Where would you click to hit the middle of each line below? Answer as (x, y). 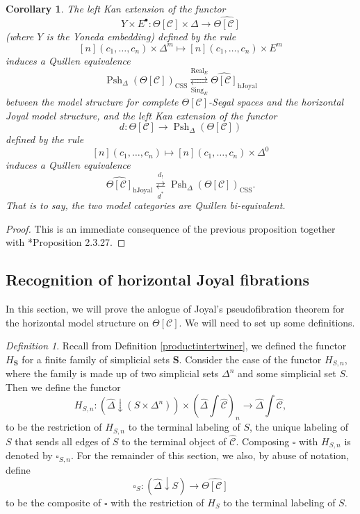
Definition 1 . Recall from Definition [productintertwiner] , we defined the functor (176, 346)
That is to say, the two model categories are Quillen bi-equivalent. (146, 205)
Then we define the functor (63, 387)
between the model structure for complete (92, 101)
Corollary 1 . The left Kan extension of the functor (116, 8)
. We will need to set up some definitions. (267, 322)
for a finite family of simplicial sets (96, 359)
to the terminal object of (174, 441)
